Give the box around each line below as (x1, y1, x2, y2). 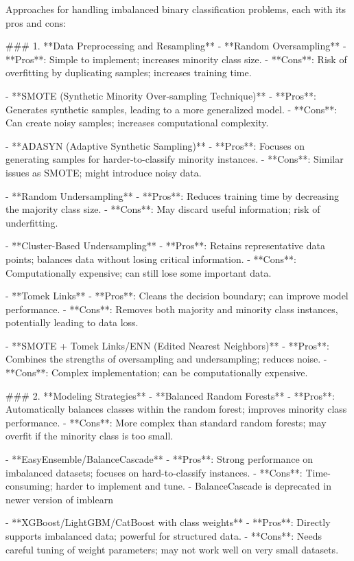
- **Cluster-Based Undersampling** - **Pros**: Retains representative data (5, 238, 325, 253)
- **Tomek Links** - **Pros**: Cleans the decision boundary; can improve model (5, 288, 349, 303)
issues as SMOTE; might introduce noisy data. (5, 165, 202, 179)
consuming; (5, 479, 53, 493)
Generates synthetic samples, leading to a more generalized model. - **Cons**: (5, 102, 338, 116)
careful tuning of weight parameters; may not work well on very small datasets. (5, 542, 339, 556)
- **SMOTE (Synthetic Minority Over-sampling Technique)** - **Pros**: (5, 88, 316, 102)
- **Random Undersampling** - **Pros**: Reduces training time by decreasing (5, 188, 339, 203)
